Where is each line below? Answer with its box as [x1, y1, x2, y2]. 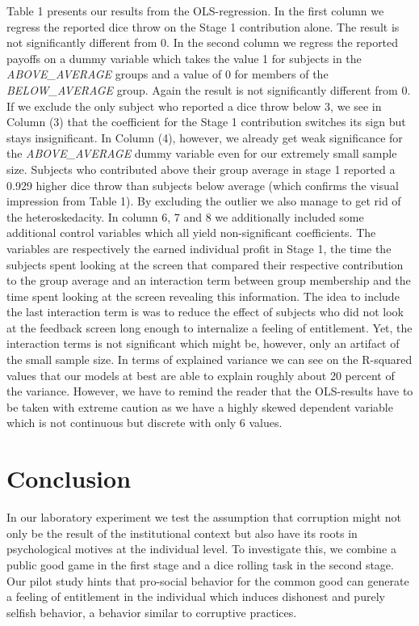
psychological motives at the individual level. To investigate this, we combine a [6, 540, 396, 557]
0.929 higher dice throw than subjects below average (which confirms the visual [6, 176, 399, 193]
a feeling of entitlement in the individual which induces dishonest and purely [6, 588, 385, 605]
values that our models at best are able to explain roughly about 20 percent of [6, 366, 395, 383]
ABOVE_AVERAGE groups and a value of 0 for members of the [6, 66, 329, 82]
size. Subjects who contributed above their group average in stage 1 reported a [6, 160, 396, 177]
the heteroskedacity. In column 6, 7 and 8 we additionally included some [6, 208, 364, 225]
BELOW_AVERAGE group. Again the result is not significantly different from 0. [6, 81, 411, 98]
